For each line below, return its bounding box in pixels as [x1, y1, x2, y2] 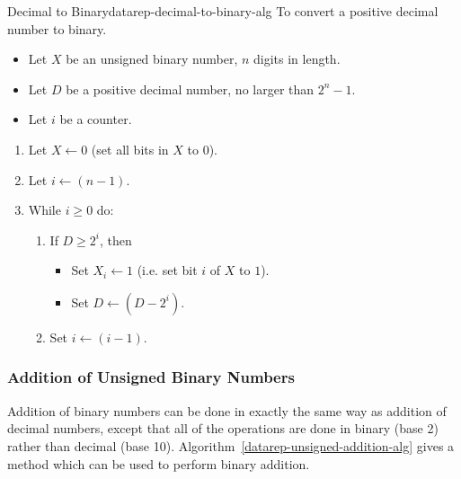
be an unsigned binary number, [66, 49, 238, 68]
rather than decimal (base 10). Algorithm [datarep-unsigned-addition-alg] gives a [7, 436, 455, 455]
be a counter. [59, 110, 132, 129]
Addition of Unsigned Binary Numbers [7, 366, 295, 388]
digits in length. [253, 49, 341, 68]
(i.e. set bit [137, 261, 198, 279]
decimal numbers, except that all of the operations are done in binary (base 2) [7, 419, 439, 438]
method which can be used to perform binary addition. [7, 454, 310, 473]
